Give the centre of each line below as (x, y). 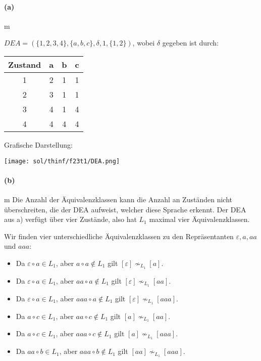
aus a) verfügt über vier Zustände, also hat (70, 219)
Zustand (25, 64)
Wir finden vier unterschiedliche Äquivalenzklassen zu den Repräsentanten (119, 236)
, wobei (144, 43)
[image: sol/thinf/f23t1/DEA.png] (62, 161)
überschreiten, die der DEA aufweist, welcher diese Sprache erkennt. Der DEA (125, 209)
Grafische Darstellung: (38, 144)
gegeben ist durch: (191, 43)
